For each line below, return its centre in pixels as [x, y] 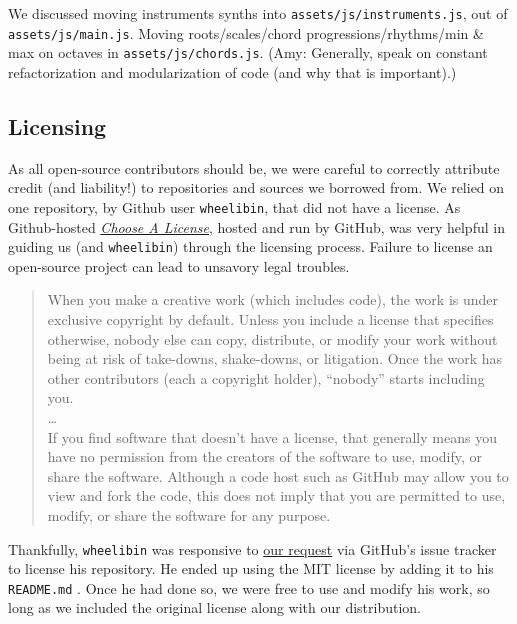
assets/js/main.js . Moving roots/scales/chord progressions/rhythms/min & [246, 32]
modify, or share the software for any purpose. [189, 514]
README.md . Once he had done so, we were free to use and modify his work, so [249, 587]
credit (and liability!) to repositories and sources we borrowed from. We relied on [256, 187]
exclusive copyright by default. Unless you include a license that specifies [270, 319]
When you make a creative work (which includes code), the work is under [273, 299]
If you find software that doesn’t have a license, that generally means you [272, 436]
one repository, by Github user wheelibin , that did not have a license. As [234, 206]
